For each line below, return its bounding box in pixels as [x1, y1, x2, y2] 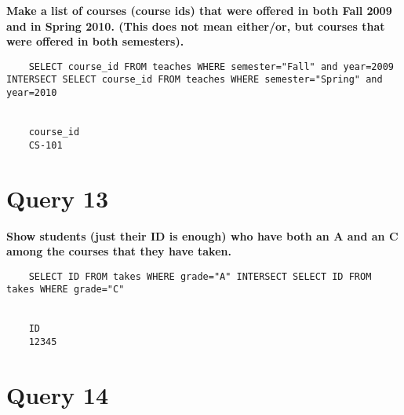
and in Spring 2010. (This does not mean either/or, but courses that [6, 17, 385, 34]
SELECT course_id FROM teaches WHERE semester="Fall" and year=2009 [28, 61, 394, 72]
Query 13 [6, 182, 109, 214]
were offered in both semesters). [6, 33, 184, 50]
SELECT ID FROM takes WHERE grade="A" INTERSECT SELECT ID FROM [28, 270, 372, 282]
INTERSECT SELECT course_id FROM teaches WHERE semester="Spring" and [6, 74, 383, 86]
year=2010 [6, 87, 57, 99]
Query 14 [6, 378, 109, 410]
